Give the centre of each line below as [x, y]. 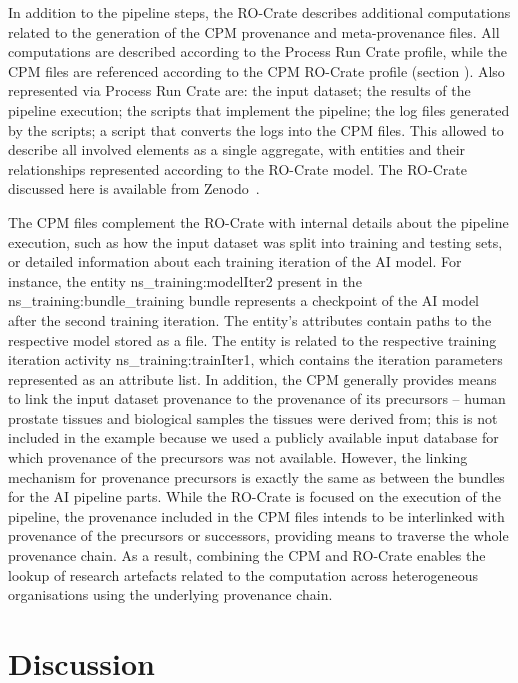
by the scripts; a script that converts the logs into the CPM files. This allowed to [256, 129]
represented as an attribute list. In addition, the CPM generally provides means [252, 378]
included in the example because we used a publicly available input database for [253, 437]
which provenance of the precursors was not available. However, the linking [238, 457]
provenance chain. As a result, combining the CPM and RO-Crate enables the [247, 555]
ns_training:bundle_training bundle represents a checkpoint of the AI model [244, 300]
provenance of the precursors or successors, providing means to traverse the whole [258, 535]
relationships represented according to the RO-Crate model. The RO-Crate [237, 168]
